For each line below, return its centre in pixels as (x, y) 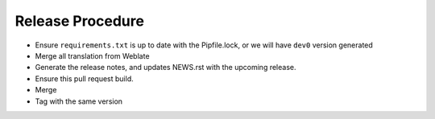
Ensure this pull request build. (84, 78)
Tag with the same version (79, 101)
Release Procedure (80, 21)
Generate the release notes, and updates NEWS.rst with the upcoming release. (166, 68)
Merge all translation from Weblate (92, 55)
